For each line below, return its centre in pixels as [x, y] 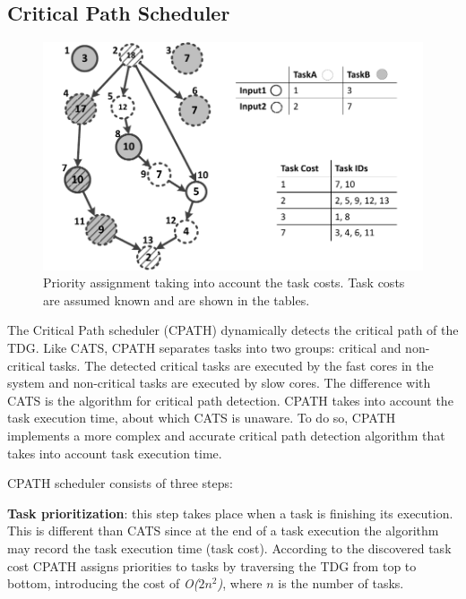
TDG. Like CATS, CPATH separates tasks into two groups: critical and [204, 348]
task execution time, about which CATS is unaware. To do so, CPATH [202, 418]
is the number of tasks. [341, 583]
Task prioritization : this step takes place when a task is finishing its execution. [230, 513]
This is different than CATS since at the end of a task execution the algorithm [223, 531]
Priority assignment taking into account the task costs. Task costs [224, 282]
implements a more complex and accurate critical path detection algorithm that [226, 436]
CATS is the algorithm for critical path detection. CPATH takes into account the [230, 400]
